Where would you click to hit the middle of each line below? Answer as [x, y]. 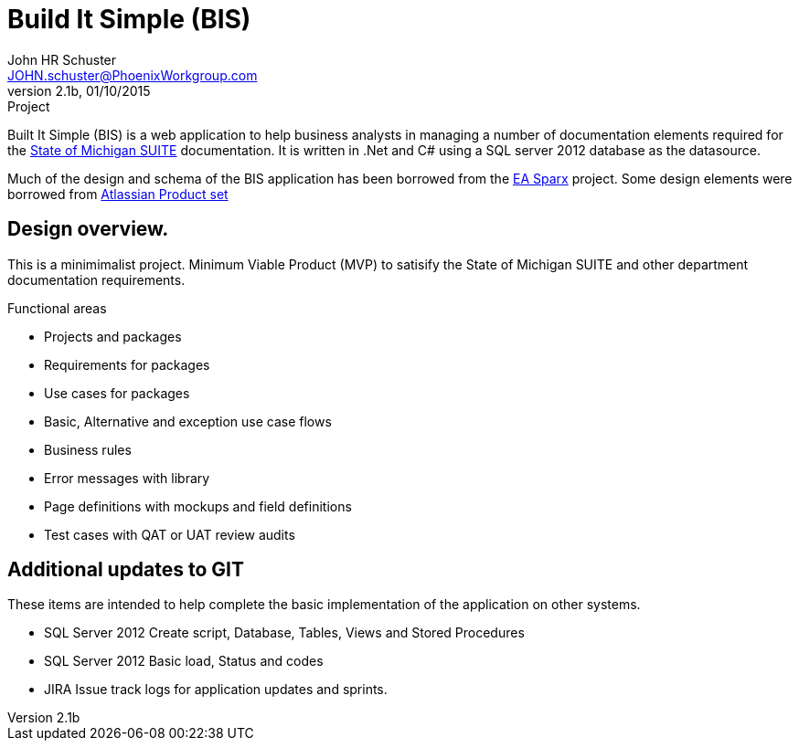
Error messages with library [127, 478]
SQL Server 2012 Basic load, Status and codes [184, 661]
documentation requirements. [96, 279]
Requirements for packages [127, 364]
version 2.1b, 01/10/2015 [79, 90]
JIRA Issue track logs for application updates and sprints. [216, 690]
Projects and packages [113, 336]
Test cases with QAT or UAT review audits [170, 534]
